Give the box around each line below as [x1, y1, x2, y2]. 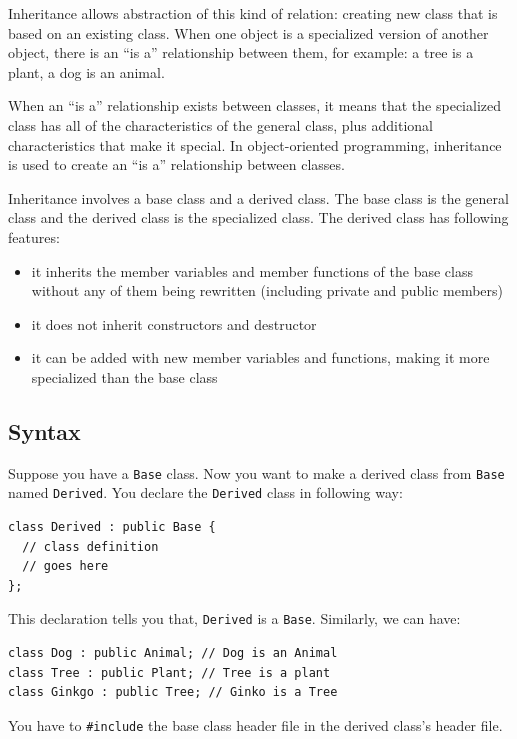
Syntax [8, 415, 81, 446]
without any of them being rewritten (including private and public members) [31, 280, 504, 301]
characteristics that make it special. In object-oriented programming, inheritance [8, 134, 502, 155]
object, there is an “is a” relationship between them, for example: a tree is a [8, 42, 474, 63]
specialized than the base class [31, 366, 218, 387]
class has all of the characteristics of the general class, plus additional [8, 114, 433, 135]
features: [8, 226, 60, 247]
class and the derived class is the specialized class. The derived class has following [8, 207, 509, 228]
